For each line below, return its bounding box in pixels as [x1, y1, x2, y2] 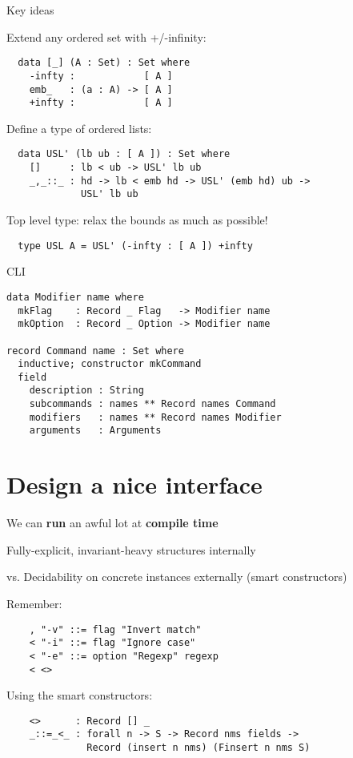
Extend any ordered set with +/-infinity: [6, 28, 207, 45]
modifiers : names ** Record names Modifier [29, 411, 282, 423]
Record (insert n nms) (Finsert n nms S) [86, 742, 311, 754]
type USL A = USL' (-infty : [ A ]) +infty [18, 240, 253, 252]
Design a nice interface [6, 468, 263, 501]
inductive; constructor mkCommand [18, 358, 202, 370]
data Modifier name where [6, 291, 144, 303]
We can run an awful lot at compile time [6, 514, 219, 531]
